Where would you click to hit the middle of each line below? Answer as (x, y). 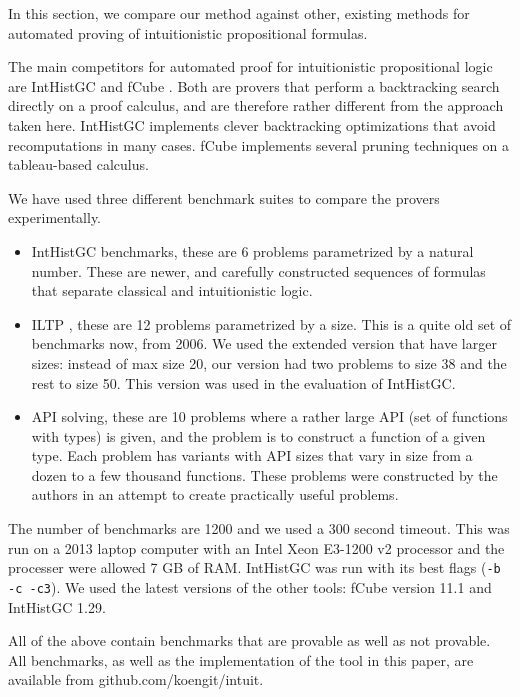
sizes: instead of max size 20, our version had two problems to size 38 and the (269, 362)
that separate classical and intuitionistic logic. (172, 290)
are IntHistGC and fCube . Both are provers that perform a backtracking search (254, 85)
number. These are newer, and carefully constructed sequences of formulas (258, 270)
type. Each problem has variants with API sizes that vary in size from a (252, 455)
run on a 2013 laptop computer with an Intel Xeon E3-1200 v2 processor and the (256, 547)
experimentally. (55, 217)
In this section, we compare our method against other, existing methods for (239, 13)
